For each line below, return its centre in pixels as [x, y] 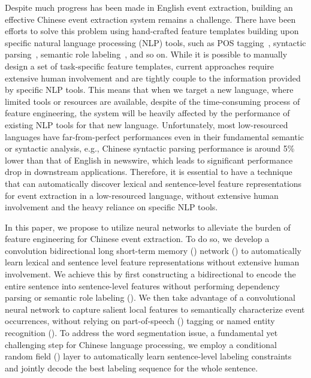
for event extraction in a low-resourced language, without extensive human [142, 195]
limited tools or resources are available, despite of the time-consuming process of [153, 101]
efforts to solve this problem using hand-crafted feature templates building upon [152, 31]
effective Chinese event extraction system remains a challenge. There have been [150, 19]
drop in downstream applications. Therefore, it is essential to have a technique [149, 172]
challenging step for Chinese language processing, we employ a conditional [141, 344]
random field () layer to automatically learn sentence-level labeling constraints [148, 356]
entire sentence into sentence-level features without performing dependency [142, 285]
